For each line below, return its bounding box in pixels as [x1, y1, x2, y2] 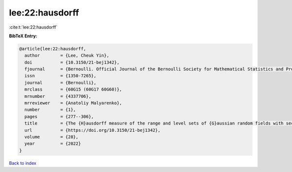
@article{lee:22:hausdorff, [19, 46, 86, 51]
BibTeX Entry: [9, 33, 37, 39]
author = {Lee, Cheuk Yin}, [24, 53, 109, 58]
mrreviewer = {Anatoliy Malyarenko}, [24, 100, 122, 106]
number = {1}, [24, 107, 76, 112]
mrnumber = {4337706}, [24, 94, 91, 99]
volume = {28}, [24, 134, 79, 140]
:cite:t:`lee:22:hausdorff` [9, 24, 58, 30]
